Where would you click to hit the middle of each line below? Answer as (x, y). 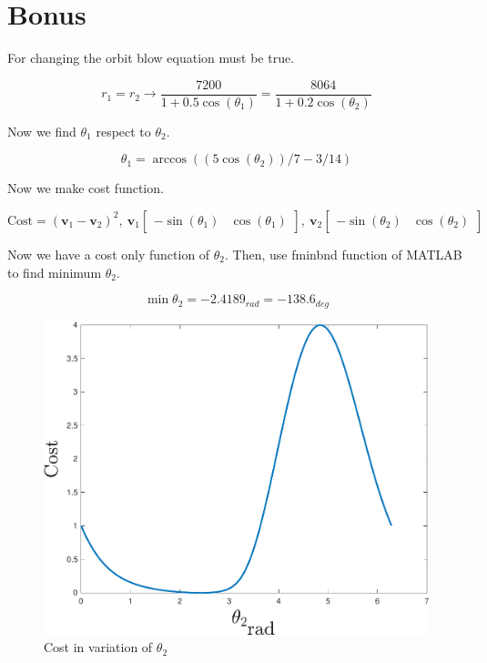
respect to (123, 131)
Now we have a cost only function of (109, 254)
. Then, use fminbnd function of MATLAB (344, 254)
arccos (170, 160)
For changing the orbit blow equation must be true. (151, 58)
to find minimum (55, 272)
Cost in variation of (98, 647)
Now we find (42, 131)
